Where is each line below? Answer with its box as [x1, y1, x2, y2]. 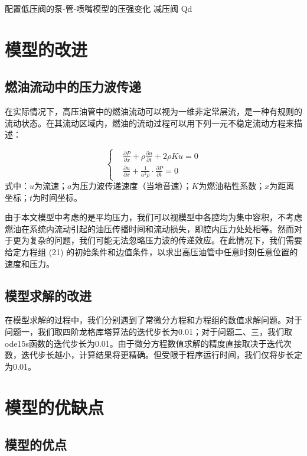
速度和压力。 [5, 257, 54, 269]
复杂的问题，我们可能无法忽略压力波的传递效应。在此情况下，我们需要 [29, 234, 302, 246]
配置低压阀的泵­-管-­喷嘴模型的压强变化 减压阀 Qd [5, 2, 192, 14]
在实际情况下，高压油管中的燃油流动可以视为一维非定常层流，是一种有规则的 [5, 105, 302, 118]
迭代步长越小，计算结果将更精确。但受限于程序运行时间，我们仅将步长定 [21, 348, 302, 361]
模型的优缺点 [5, 395, 104, 419]
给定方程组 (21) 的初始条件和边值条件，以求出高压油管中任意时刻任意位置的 [5, 245, 298, 258]
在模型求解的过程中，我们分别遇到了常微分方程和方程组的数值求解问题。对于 [5, 314, 302, 326]
